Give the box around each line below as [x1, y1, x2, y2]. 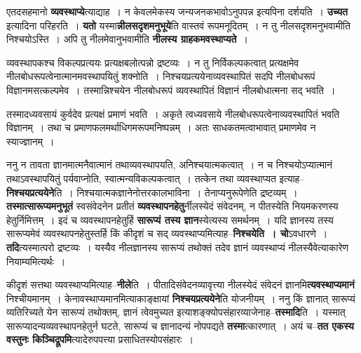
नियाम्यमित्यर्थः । [6, 253, 66, 268]
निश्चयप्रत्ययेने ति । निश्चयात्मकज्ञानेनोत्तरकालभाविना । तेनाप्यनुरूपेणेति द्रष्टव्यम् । [6, 185, 298, 199]
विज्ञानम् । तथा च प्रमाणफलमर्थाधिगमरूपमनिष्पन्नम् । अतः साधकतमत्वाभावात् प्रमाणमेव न [6, 120, 316, 135]
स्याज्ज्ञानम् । [6, 133, 55, 148]
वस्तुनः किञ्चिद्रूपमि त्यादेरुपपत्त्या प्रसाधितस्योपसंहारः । [6, 332, 193, 347]
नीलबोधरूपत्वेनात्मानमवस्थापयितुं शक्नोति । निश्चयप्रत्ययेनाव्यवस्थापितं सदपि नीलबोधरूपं [6, 69, 315, 84]
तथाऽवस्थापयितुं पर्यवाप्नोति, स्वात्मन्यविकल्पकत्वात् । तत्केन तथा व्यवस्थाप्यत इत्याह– [6, 171, 305, 185]
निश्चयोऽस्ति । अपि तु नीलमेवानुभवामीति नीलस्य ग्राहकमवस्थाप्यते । [6, 32, 248, 46]
